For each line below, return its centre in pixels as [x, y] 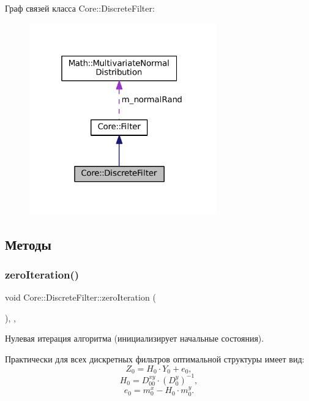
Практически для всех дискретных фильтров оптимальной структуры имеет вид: [155, 358]
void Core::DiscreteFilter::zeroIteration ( [80, 297]
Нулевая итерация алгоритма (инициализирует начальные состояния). [135, 338]
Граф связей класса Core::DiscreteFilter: [80, 8]
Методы [28, 244]
